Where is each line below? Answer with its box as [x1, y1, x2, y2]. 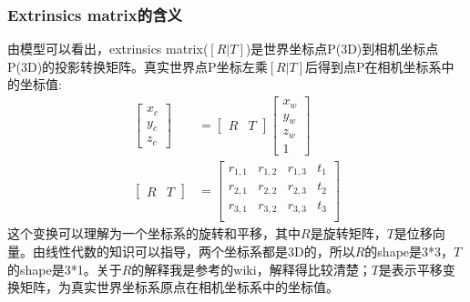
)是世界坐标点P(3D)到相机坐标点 [245, 39, 439, 58]
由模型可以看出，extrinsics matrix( [7, 39, 209, 58]
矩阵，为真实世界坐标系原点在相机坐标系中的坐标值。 [19, 277, 339, 297]
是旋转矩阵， [310, 224, 387, 243]
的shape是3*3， [364, 242, 455, 260]
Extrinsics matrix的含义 [7, 3, 182, 25]
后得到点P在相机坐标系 [305, 56, 442, 75]
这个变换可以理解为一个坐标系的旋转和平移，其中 [7, 224, 301, 243]
